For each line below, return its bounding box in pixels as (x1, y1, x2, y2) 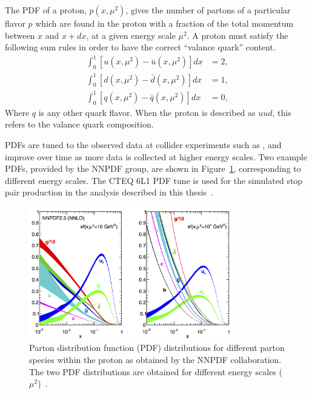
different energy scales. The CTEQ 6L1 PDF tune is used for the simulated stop (5, 174, 303, 186)
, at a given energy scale (86, 29, 176, 41)
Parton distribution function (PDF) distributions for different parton (29, 341, 285, 354)
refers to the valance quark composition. (5, 118, 154, 131)
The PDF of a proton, (5, 4, 87, 16)
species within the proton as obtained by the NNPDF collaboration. (29, 353, 282, 365)
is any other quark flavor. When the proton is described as (38, 106, 256, 118)
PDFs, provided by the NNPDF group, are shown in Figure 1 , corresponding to (5, 162, 301, 175)
